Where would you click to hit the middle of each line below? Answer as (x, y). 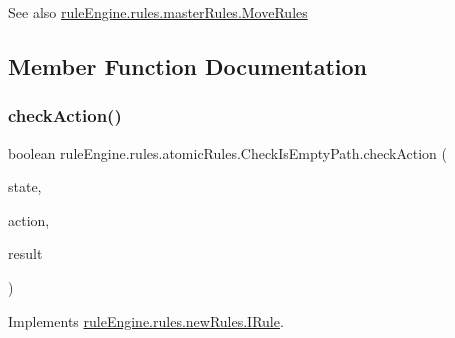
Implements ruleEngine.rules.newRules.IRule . (146, 320)
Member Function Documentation (188, 65)
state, (25, 186)
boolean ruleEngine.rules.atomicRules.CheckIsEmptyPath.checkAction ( (227, 152)
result (25, 253)
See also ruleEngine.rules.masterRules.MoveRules (158, 12)
